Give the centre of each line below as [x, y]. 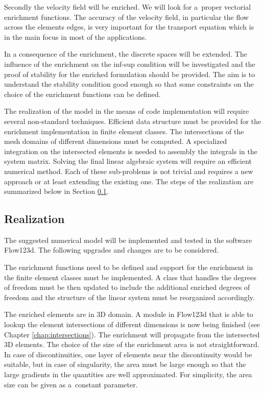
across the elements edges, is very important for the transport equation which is [129, 27]
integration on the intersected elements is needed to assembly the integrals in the [131, 151]
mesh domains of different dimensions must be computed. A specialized [116, 141]
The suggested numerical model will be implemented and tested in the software [128, 240]
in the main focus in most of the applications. [76, 36]
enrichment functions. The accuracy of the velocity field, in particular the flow [126, 17]
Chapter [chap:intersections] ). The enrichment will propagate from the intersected [132, 334]
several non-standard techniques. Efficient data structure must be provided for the [133, 121]
